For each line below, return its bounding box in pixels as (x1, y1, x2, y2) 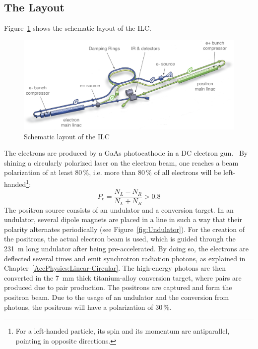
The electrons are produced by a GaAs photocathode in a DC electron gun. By (4, 148, 248, 158)
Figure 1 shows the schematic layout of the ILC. (4, 23, 151, 33)
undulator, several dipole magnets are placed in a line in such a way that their (4, 214, 242, 225)
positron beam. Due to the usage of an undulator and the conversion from (4, 291, 229, 302)
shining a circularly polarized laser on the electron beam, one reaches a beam (4, 157, 239, 168)
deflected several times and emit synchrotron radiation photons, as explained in (4, 253, 246, 263)
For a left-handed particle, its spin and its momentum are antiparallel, (15, 326, 230, 336)
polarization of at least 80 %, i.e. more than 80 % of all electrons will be (4, 167, 221, 177)
